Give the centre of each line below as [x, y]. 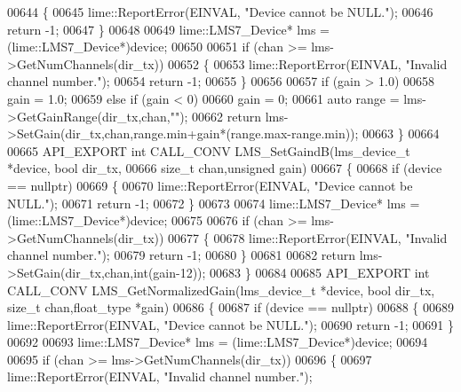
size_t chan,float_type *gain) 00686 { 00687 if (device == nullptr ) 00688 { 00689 [230, 307]
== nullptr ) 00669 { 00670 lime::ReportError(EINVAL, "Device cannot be [210, 185]
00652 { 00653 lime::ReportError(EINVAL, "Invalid [308, 63]
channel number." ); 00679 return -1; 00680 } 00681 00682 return [182, 255]
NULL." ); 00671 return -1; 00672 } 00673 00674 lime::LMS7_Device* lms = [214, 203]
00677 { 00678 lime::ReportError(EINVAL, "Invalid [308, 237]
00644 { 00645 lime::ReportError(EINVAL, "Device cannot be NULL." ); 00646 [220, 12]
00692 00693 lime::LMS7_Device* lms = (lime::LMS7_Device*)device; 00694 [218, 342]
